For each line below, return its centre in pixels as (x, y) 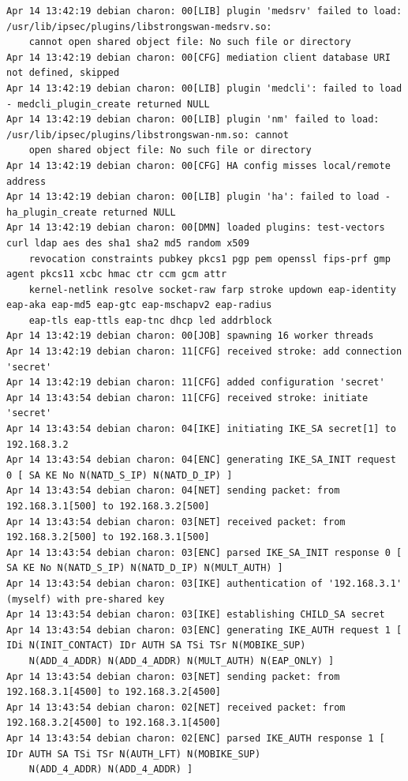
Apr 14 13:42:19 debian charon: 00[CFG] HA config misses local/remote (198, 165)
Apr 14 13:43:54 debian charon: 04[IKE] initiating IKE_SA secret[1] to (201, 429)
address (26, 181)
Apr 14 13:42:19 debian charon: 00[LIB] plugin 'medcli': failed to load (204, 88)
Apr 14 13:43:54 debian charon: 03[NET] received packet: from (176, 522)
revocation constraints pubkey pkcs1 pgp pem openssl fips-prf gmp (210, 259)
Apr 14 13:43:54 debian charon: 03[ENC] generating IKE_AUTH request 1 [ (204, 630)
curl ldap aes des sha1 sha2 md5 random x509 (128, 243)
